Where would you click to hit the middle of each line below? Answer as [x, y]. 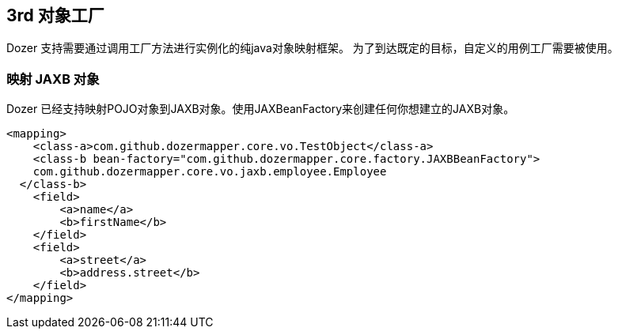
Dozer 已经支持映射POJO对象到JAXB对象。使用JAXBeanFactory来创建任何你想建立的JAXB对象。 [261, 109]
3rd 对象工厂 [55, 15]
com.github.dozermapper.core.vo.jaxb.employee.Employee [210, 172]
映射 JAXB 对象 [53, 79]
